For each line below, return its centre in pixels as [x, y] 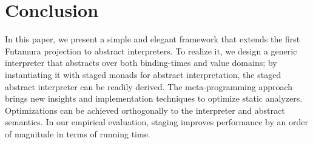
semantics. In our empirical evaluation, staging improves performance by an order [156, 122]
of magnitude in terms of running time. [78, 133]
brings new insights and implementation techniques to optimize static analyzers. [154, 98]
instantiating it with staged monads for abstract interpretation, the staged [143, 74]
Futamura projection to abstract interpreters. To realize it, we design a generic [151, 51]
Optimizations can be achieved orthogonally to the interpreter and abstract [145, 110]
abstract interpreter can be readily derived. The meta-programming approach [149, 86]
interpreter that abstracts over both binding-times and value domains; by [141, 63]
